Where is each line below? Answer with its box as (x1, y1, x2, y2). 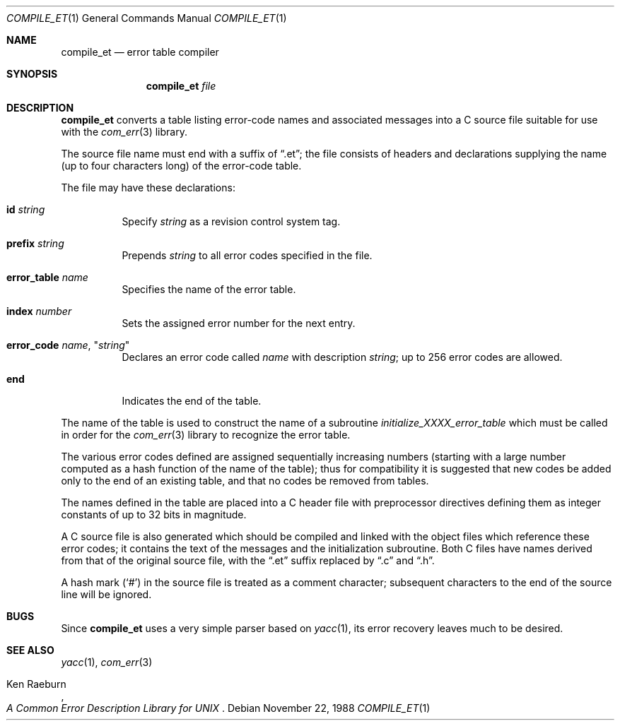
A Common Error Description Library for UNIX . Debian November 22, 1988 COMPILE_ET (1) (6, 702, 431, 714)
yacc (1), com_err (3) (61, 656, 153, 668)
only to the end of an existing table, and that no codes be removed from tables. (61, 475, 429, 487)
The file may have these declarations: (61, 181, 235, 194)
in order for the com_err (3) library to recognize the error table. (61, 429, 351, 441)
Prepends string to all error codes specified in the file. (122, 249, 373, 261)
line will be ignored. (61, 588, 152, 600)
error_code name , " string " (6, 339, 130, 351)
